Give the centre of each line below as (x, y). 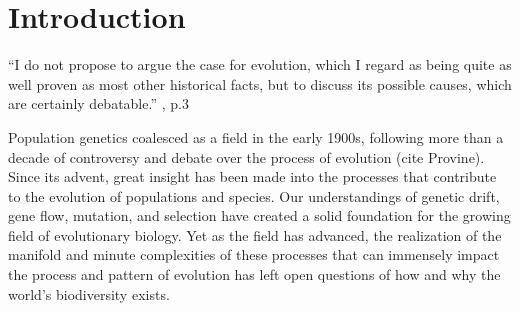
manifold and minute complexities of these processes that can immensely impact (254, 254)
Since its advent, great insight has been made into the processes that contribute (252, 176)
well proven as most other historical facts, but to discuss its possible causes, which (260, 83)
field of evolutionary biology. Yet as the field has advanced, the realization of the (255, 234)
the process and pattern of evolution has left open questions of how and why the (254, 274)
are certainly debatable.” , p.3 (98, 103)
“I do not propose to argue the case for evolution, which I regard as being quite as (260, 64)
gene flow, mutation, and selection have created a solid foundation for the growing (259, 215)
